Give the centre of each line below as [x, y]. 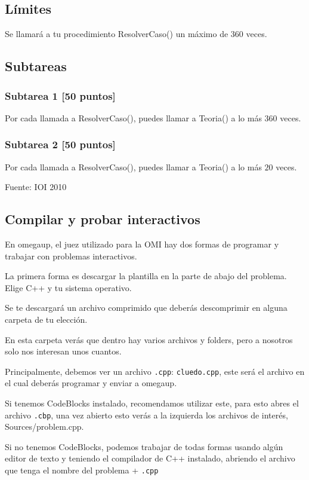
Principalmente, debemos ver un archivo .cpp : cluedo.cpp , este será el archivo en [155, 371]
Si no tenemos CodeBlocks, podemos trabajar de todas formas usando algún [144, 446]
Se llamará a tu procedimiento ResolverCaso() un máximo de [117, 34]
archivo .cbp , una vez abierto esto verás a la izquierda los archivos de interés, [146, 415]
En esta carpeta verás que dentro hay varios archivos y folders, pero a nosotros [149, 339]
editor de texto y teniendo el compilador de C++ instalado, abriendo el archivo [150, 458]
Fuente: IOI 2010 [36, 187]
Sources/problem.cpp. [44, 427]
